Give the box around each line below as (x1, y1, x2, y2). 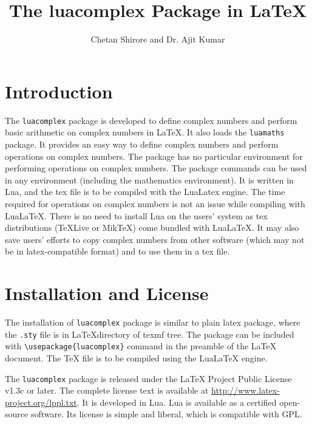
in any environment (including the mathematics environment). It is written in (5, 173, 294, 186)
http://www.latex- (211, 384, 280, 397)
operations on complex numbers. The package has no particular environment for (5, 149, 303, 162)
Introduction (5, 78, 113, 103)
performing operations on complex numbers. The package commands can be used (5, 162, 307, 174)
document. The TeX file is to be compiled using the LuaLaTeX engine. (5, 352, 268, 364)
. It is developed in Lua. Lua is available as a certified (76, 395, 277, 408)
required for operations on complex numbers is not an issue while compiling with (5, 197, 305, 210)
